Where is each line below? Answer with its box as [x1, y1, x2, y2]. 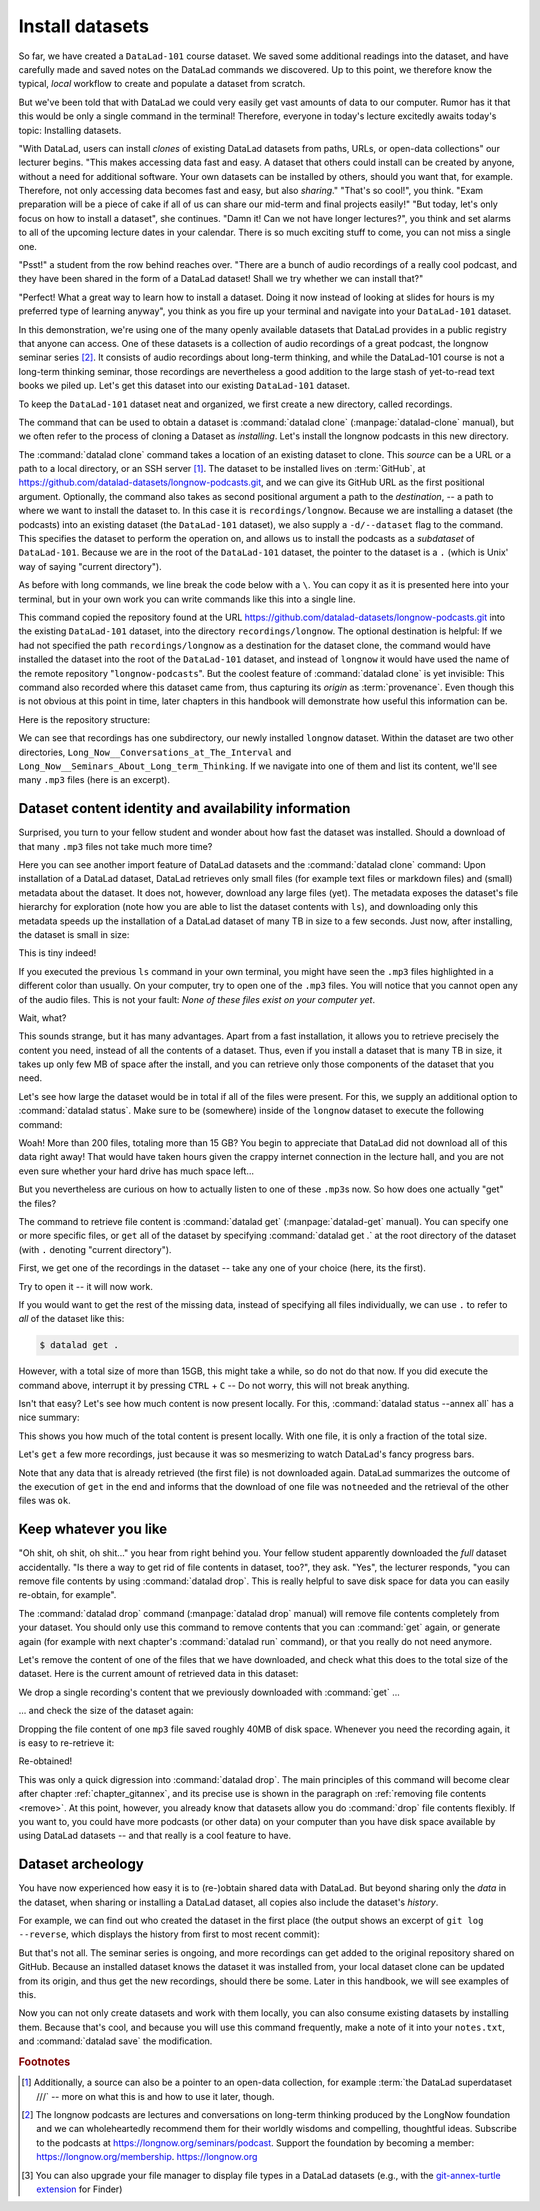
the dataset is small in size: [18, 928, 130, 940]
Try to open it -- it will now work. [18, 1280, 154, 1292]
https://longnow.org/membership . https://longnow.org [36, 2151, 258, 2163]
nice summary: [18, 1411, 80, 1424]
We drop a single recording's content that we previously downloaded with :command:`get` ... [18, 1686, 400, 1698]
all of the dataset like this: [18, 1313, 125, 1325]
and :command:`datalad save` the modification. [18, 2035, 213, 2047]
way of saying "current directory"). [18, 560, 162, 572]
